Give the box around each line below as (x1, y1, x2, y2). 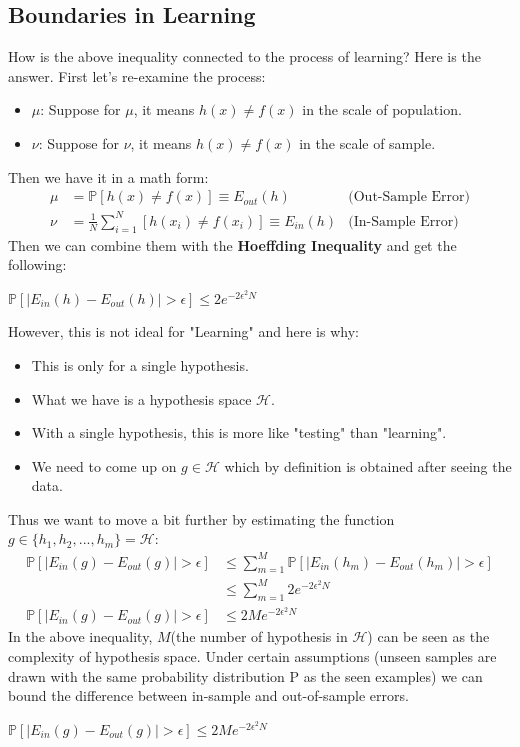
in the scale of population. (302, 99, 462, 120)
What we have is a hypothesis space (31, 388, 252, 409)
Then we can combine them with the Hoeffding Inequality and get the (8, 234, 457, 255)
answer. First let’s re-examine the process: (8, 65, 266, 86)
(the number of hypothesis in (170, 626, 348, 647)
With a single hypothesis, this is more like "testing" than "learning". (31, 422, 447, 443)
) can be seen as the (367, 626, 490, 647)
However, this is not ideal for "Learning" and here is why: (8, 321, 359, 342)
